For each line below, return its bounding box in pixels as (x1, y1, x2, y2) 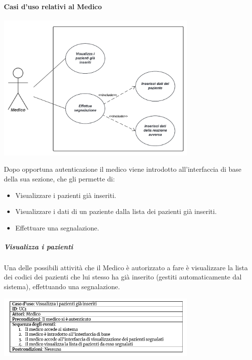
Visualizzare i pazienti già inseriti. (15, 190, 116, 200)
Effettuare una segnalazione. (15, 222, 99, 232)
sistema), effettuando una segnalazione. (4, 281, 120, 292)
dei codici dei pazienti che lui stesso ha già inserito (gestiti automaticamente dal (4, 272, 242, 282)
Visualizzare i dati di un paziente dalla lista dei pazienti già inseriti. (15, 206, 217, 216)
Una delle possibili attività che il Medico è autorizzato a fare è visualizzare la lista (4, 262, 248, 272)
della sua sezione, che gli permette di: (4, 173, 115, 183)
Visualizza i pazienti (4, 241, 73, 251)
